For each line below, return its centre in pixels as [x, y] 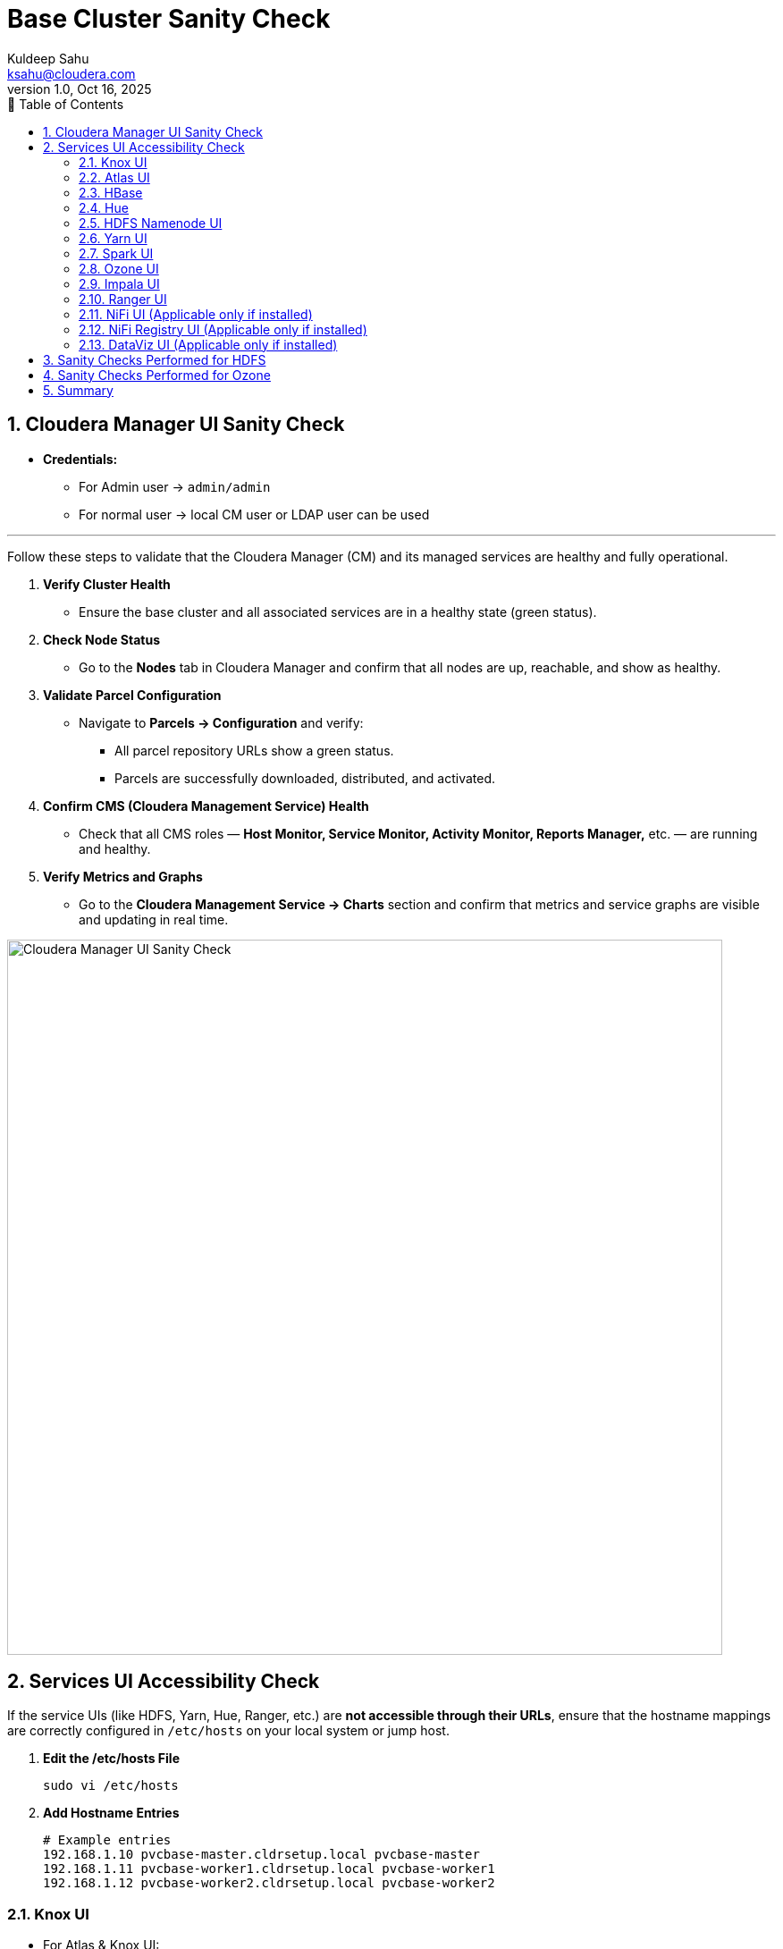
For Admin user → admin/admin [175, 486]
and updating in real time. [154, 919]
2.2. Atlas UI [114, 177]
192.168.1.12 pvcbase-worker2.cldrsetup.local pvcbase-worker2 [269, 1883]
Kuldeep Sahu [48, 58]
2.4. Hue [104, 207]
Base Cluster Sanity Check [169, 19]
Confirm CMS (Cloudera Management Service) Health [206, 806]
